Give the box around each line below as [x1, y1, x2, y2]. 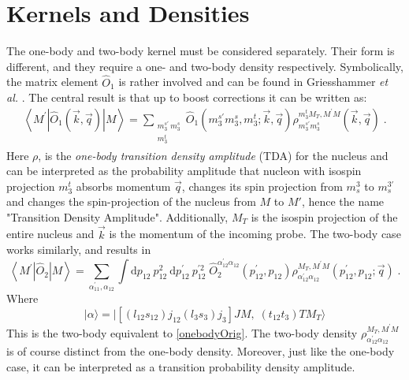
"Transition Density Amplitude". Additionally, [6, 208, 229, 225]
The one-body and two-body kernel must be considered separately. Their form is [6, 43, 395, 59]
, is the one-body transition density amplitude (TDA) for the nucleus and [38, 147, 389, 163]
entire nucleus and [6, 225, 95, 242]
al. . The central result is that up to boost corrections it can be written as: [6, 89, 367, 106]
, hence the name [301, 193, 385, 210]
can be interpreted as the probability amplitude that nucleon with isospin [6, 162, 362, 179]
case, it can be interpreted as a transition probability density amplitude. [6, 359, 355, 375]
